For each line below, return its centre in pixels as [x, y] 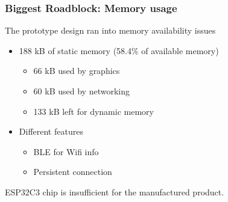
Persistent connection [73, 172]
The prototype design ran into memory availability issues [110, 30]
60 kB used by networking [81, 91]
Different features [51, 131]
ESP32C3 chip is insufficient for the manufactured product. [115, 191]
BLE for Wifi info [66, 151]
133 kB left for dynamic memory [93, 111]
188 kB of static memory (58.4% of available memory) [119, 50]
